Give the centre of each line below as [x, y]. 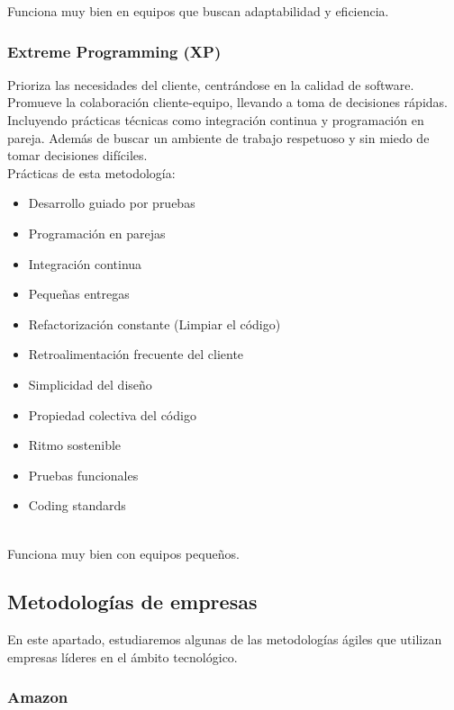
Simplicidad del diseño [90, 384]
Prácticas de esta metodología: [91, 172]
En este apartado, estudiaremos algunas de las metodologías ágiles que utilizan [225, 639]
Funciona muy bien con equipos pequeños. [123, 553]
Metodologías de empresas [132, 602]
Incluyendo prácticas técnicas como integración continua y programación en [216, 120]
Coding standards [77, 505]
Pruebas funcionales [83, 475]
